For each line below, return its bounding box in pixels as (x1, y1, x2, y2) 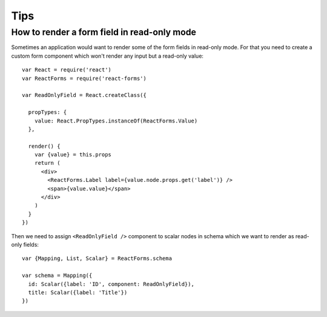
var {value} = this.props (34, 152, 112, 158)
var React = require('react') (22, 67, 112, 73)
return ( (34, 159, 61, 167)
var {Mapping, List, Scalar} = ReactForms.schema (22, 255, 173, 262)
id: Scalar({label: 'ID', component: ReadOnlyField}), (28, 281, 195, 287)
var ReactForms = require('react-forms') (22, 75, 147, 82)
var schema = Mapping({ (22, 272, 93, 279)
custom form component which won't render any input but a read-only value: (11, 52, 204, 59)
